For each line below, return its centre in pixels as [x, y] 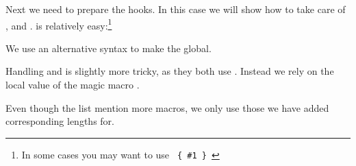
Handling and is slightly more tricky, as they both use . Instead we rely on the [170, 71]
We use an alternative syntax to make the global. [109, 48]
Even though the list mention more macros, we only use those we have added [167, 107]
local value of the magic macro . [73, 85]
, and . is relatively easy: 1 [59, 24]
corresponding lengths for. [60, 121]
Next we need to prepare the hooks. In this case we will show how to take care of [176, 9]
